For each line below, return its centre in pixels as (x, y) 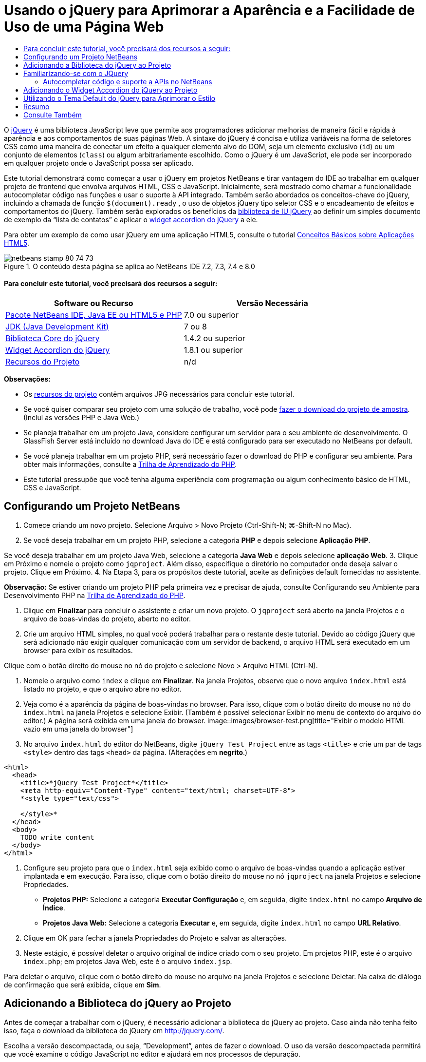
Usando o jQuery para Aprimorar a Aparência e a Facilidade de (210, 10)
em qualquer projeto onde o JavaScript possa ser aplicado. (99, 163)
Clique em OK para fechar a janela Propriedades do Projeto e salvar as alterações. (155, 938)
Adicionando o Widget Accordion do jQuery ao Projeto (111, 90)
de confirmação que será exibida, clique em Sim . (83, 985)
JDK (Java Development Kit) (57, 326)
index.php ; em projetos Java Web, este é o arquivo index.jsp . (128, 961)
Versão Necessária (272, 303)
